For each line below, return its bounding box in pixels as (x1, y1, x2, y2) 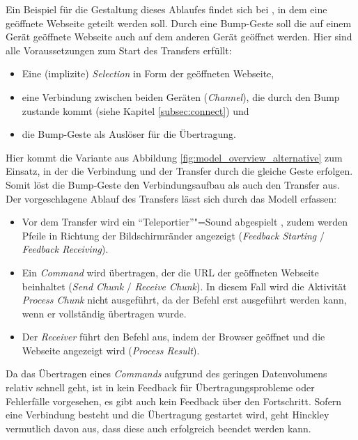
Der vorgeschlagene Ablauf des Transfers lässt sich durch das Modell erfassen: (6, 191, 337, 205)
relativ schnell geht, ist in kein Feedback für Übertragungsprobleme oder (6, 380, 315, 395)
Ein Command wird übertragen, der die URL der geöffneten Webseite (22, 265, 319, 279)
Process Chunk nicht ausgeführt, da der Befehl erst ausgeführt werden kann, (22, 292, 347, 307)
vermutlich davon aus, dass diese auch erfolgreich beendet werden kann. (6, 421, 311, 435)
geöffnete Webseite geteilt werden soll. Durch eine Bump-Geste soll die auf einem (6, 15, 352, 30)
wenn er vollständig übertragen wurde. (22, 306, 187, 320)
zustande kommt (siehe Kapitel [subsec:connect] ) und (22, 103, 249, 118)
